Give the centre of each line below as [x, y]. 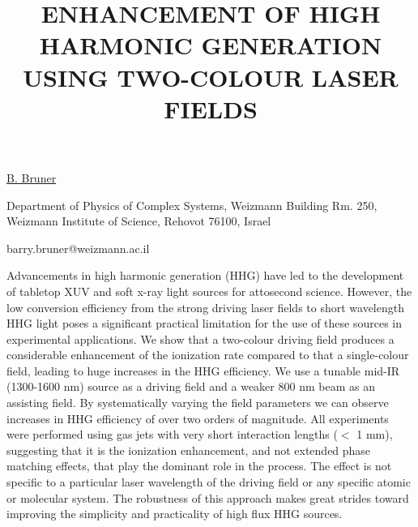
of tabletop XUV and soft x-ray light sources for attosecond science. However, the [209, 291]
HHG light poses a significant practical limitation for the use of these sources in [205, 323]
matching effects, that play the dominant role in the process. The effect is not [199, 466]
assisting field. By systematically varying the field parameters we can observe [198, 403]
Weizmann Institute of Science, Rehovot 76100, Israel [139, 221]
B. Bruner [32, 177]
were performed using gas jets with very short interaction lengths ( [172, 434]
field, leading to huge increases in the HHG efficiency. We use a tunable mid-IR [203, 370]
